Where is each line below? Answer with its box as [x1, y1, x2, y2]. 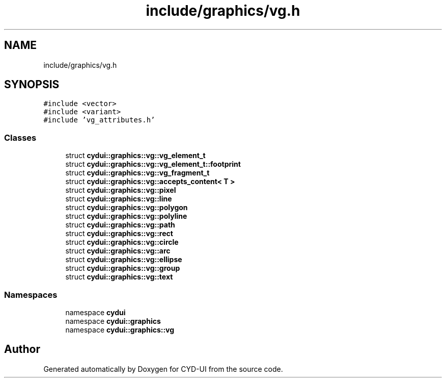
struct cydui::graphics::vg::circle [65, 238, 179, 247]
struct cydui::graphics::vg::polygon [65, 203, 188, 212]
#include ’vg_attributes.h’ [43, 116, 155, 124]
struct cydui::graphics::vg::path [65, 220, 175, 230]
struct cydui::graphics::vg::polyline [65, 212, 187, 221]
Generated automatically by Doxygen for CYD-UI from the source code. [43, 364, 283, 373]
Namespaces [4, 289, 58, 300]
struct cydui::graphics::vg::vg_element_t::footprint [65, 160, 241, 169]
